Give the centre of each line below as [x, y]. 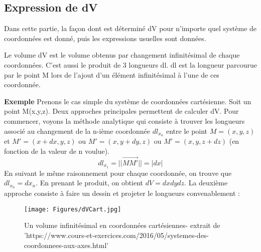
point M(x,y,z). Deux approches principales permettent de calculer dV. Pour [121, 111]
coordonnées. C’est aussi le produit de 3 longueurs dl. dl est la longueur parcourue [130, 64]
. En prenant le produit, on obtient [90, 183]
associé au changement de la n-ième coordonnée [77, 131]
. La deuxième [206, 183]
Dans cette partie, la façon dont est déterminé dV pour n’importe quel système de [130, 28]
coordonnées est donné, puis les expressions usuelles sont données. [105, 38]
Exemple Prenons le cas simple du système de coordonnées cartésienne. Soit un [128, 101]
